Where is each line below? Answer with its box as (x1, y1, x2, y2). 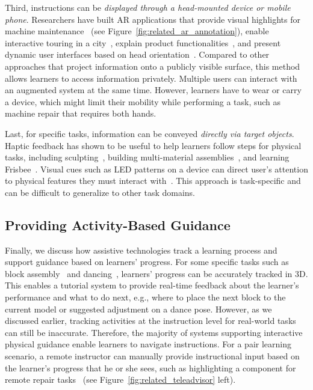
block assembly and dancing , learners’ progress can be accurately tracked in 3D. (5, 267, 308, 279)
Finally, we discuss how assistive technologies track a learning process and (5, 243, 277, 256)
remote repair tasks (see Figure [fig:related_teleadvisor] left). (5, 373, 236, 386)
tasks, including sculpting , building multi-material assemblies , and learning (5, 151, 290, 163)
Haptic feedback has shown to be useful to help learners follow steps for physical (5, 139, 302, 151)
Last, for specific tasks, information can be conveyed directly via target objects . (5, 127, 294, 139)
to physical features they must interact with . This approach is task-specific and (5, 174, 301, 187)
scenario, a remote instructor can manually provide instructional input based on (5, 350, 300, 362)
